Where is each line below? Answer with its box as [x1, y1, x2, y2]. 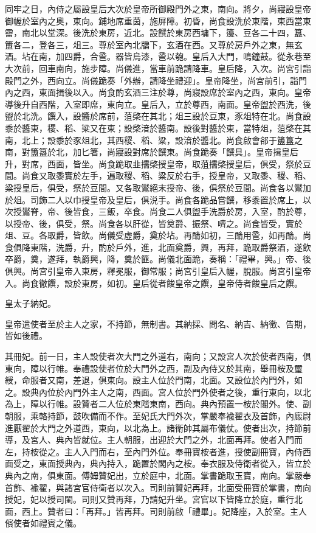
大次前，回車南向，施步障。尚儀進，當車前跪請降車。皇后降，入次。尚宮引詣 [5, 61, 311, 74]
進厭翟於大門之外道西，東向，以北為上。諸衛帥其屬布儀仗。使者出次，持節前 [5, 421, 311, 434]
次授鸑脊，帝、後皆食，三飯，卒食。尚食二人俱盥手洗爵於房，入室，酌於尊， [5, 205, 311, 218]
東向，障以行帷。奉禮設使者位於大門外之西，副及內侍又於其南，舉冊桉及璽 [5, 361, 303, 374]
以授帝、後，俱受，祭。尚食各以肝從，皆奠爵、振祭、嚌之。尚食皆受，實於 [5, 217, 303, 229]
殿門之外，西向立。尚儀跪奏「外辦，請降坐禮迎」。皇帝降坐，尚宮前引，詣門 [5, 74, 307, 86]
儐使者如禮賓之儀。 [5, 517, 81, 529]
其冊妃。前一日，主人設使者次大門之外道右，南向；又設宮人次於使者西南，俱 [5, 350, 311, 363]
